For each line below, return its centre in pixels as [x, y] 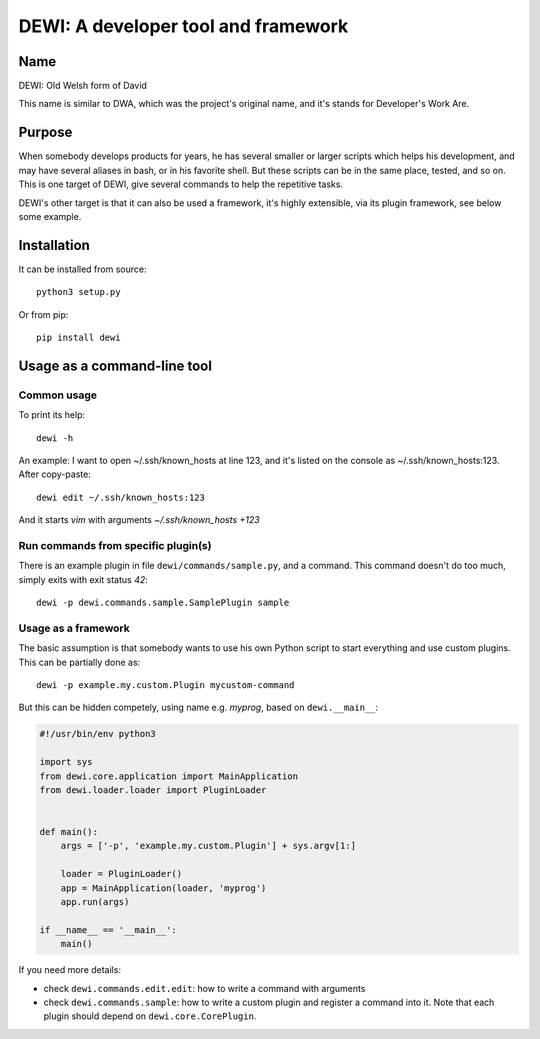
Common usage [58, 395]
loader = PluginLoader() [121, 874]
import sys [66, 762]
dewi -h [55, 438]
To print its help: [52, 415]
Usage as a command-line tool [115, 365]
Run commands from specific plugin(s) [115, 545]
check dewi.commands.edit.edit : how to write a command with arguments [204, 988]
